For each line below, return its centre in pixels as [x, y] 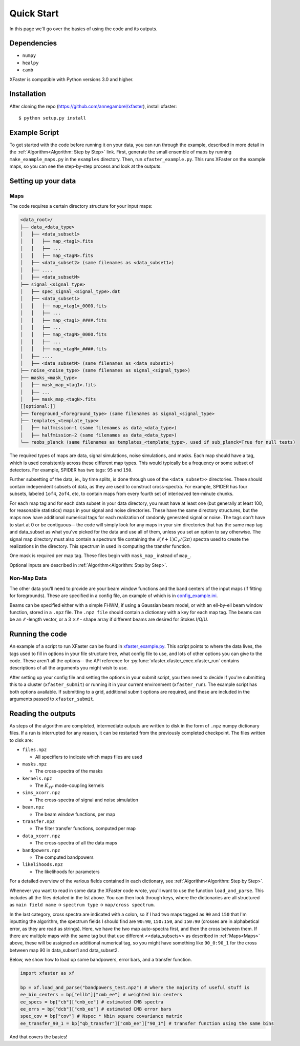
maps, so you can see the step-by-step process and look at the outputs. [85, 166]
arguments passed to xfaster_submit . [52, 699]
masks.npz [35, 764]
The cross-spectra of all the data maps [76, 843]
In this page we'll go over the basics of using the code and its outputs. [83, 29]
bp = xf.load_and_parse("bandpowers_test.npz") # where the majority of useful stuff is [135, 987]
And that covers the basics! [38, 1037]
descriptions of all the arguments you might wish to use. [69, 668]
